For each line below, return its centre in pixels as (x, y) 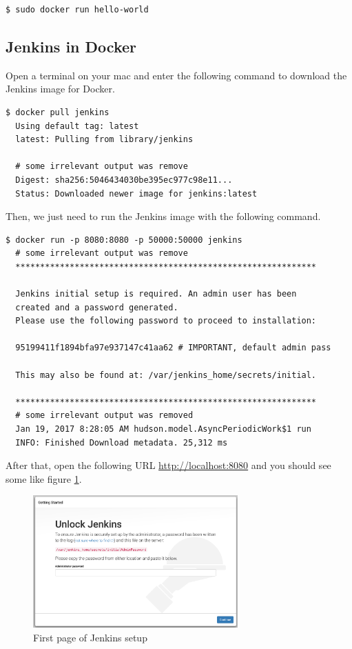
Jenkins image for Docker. (60, 89)
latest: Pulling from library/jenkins (104, 140)
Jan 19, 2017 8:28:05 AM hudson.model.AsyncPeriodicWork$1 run (163, 429)
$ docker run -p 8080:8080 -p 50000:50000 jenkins (124, 240)
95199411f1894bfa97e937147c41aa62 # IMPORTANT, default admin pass (173, 348)
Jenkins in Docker (71, 46)
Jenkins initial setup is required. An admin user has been (156, 294)
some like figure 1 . (44, 478)
